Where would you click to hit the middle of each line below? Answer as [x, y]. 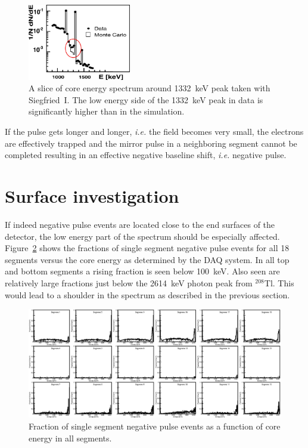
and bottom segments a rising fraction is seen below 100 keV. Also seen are [142, 271]
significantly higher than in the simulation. [107, 111]
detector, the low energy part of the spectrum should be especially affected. [142, 236]
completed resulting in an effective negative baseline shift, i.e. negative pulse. [146, 155]
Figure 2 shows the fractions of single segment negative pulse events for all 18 [147, 248]
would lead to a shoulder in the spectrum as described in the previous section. [147, 294]
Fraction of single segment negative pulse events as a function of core [155, 426]
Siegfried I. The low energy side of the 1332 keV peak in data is [146, 99]
